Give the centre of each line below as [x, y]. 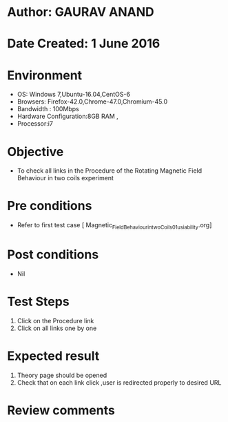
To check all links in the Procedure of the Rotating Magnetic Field [110, 171]
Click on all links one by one [57, 328]
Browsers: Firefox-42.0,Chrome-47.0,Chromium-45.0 [92, 102]
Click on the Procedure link [55, 320]
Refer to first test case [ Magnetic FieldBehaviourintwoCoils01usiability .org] [114, 226]
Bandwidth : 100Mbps [48, 109]
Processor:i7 [35, 124]
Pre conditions [50, 206]
